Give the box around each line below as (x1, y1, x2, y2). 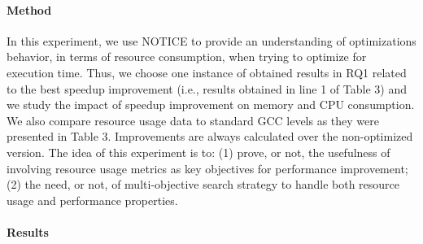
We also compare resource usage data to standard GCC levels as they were (7, 111, 380, 129)
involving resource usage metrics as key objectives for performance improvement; (7, 159, 408, 176)
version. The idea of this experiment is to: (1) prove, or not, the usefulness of (7, 143, 390, 160)
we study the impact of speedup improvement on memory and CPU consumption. (7, 96, 415, 113)
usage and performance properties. (7, 191, 178, 208)
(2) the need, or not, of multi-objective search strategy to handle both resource (7, 176, 400, 193)
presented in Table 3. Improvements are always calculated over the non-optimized (7, 128, 413, 145)
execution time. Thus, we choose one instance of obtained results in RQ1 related (7, 63, 407, 81)
